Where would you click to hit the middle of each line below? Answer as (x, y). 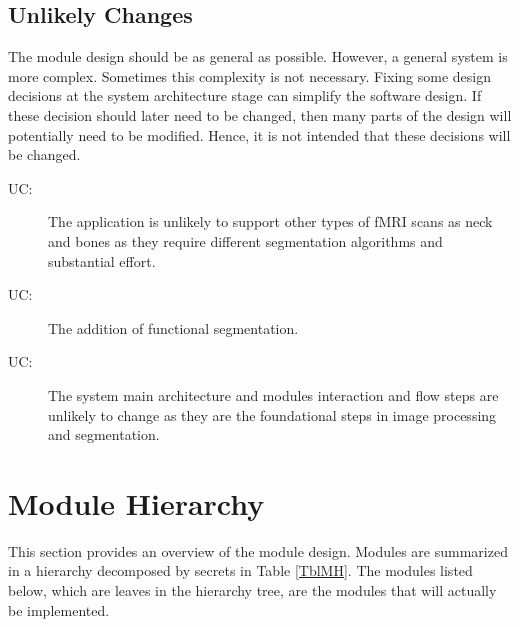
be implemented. (59, 609)
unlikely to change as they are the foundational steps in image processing (272, 414)
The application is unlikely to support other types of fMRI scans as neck (270, 221)
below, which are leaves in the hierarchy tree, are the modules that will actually (252, 590)
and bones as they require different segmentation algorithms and (245, 240)
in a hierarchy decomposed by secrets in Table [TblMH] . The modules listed (240, 570)
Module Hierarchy (136, 502)
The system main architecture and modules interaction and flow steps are (273, 394)
